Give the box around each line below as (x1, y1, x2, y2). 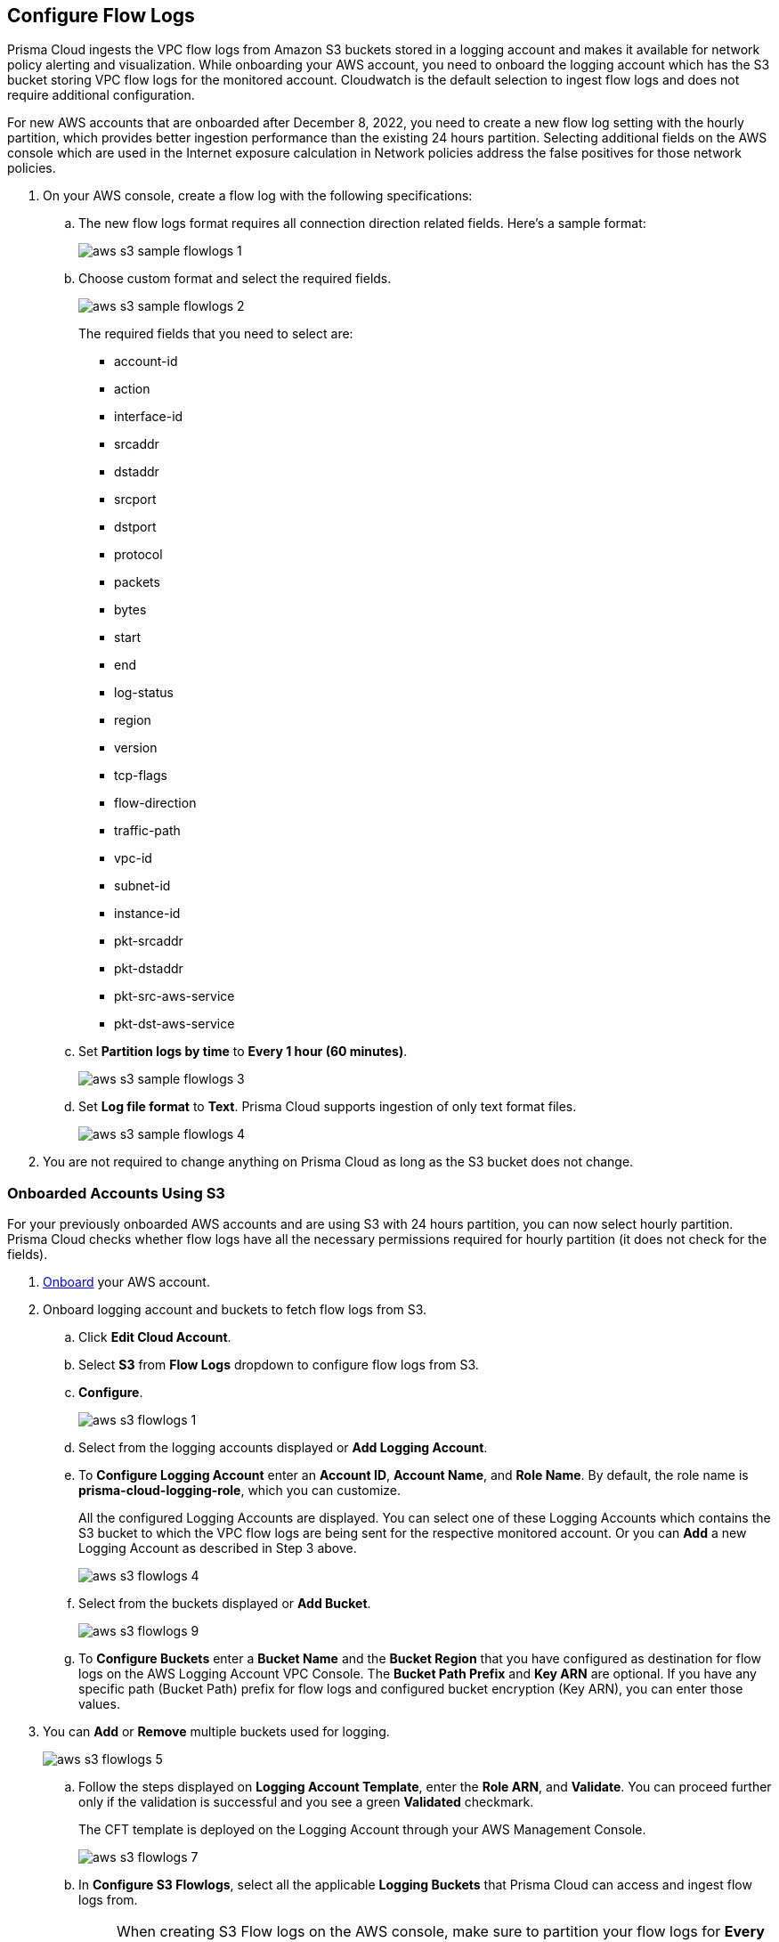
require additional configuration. (7, 87, 195, 103)
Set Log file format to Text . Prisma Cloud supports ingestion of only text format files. (78, 1099, 577, 1115)
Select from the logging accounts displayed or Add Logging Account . (78, 1440, 488, 1456)
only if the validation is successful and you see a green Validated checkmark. (78, 1794, 534, 1810)
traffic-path (114, 823, 181, 839)
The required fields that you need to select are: (78, 326, 353, 342)
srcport (114, 492, 157, 508)
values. (78, 1696, 120, 1712)
